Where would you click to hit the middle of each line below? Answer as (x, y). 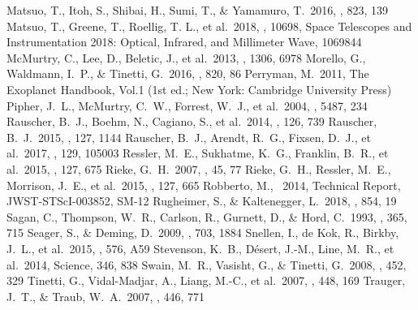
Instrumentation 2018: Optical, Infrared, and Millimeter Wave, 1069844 (184, 42)
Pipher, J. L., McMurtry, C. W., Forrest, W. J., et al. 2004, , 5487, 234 (187, 105)
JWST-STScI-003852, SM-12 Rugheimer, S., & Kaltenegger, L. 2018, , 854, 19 (202, 201)
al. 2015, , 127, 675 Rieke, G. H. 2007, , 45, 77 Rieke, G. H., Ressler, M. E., (199, 168)
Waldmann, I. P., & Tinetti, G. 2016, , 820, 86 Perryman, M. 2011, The (188, 73)
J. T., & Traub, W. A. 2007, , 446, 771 (106, 296)
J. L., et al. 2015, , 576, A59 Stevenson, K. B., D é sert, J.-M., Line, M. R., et (200, 248)
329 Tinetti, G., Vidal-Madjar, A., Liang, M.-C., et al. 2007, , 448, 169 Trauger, (206, 280)
